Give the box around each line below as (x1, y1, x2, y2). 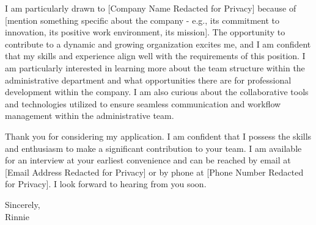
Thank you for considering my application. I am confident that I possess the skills (5, 129, 312, 142)
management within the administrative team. (5, 109, 174, 122)
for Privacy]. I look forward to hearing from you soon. (5, 177, 207, 190)
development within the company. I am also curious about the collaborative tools (5, 85, 309, 98)
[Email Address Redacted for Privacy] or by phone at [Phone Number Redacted (5, 165, 304, 178)
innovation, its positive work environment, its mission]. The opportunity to (5, 26, 285, 38)
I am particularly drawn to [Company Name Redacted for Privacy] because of (5, 2, 296, 14)
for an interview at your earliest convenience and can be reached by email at (5, 154, 291, 166)
